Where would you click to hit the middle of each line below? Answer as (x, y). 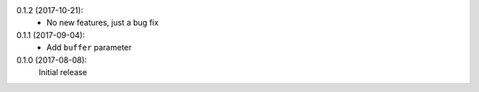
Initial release (63, 72)
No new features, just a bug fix (102, 23)
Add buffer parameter (89, 48)
